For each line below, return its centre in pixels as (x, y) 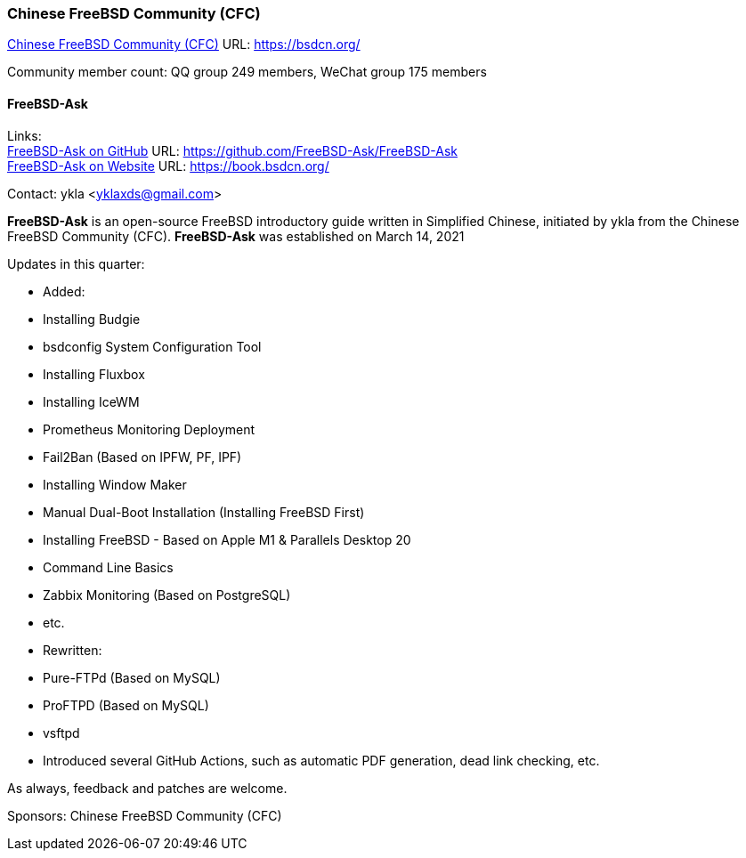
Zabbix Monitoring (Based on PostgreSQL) (167, 595)
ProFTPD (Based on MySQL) (126, 705)
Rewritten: (73, 650)
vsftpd (61, 733)
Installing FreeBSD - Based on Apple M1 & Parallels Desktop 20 (227, 539)
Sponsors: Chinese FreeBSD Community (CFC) (145, 815)
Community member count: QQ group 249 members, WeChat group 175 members (247, 72)
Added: (64, 291)
